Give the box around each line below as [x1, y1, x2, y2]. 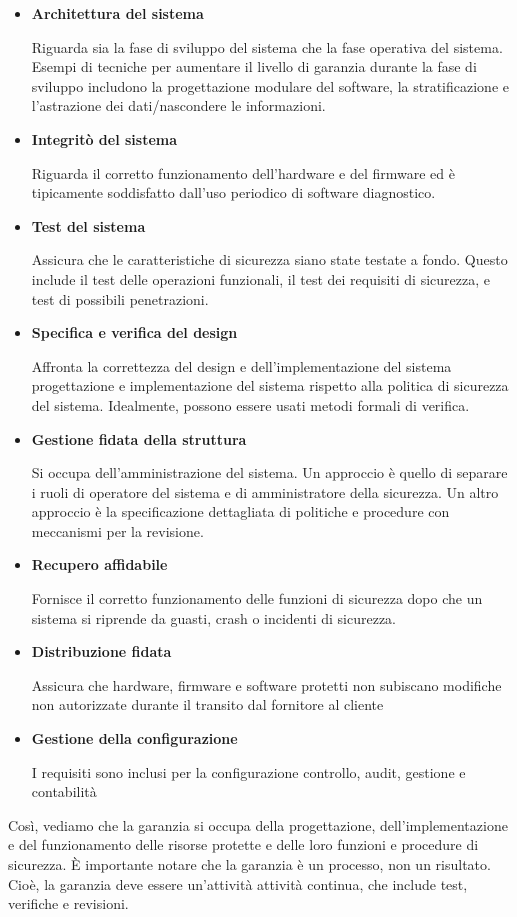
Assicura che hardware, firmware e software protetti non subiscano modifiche [31, 674, 502, 695]
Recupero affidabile [31, 554, 168, 575]
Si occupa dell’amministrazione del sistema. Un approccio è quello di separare [31, 462, 508, 483]
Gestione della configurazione [31, 728, 238, 749]
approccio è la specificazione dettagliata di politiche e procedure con [31, 501, 450, 522]
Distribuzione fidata [31, 641, 172, 662]
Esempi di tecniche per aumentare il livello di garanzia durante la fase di [31, 56, 477, 77]
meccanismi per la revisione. [31, 520, 204, 541]
